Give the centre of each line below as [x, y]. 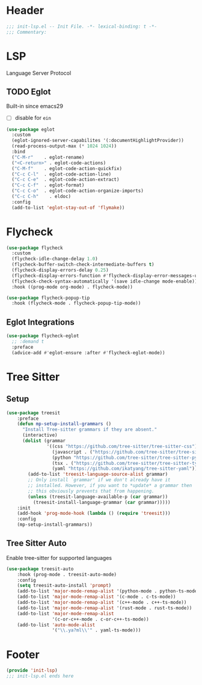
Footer [23, 655]
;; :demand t [28, 342]
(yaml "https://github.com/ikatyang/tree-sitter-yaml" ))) [126, 469]
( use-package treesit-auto [40, 569]
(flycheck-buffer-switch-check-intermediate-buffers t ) [83, 265]
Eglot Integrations [41, 322]
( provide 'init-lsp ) [32, 671]
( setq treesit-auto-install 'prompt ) [64, 586]
